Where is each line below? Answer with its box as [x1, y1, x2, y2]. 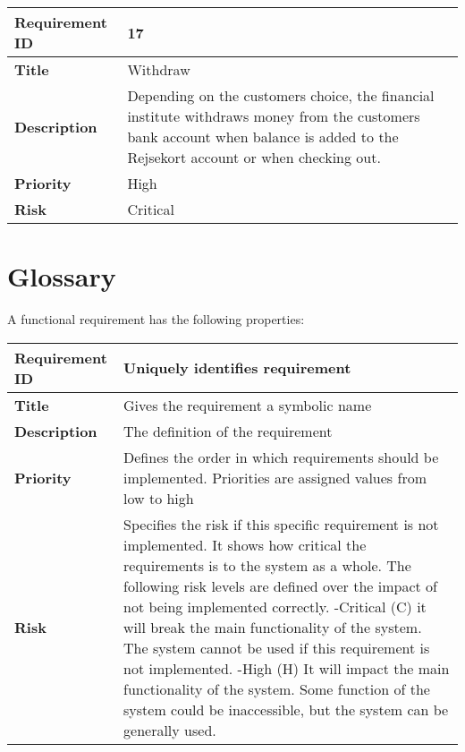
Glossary [7, 258, 116, 295]
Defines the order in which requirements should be [123, 446, 439, 467]
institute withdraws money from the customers [127, 106, 420, 126]
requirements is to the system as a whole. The [123, 554, 411, 576]
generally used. [123, 719, 216, 740]
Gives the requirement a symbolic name [123, 394, 372, 415]
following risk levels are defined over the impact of [123, 575, 437, 596]
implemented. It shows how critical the [123, 534, 367, 555]
